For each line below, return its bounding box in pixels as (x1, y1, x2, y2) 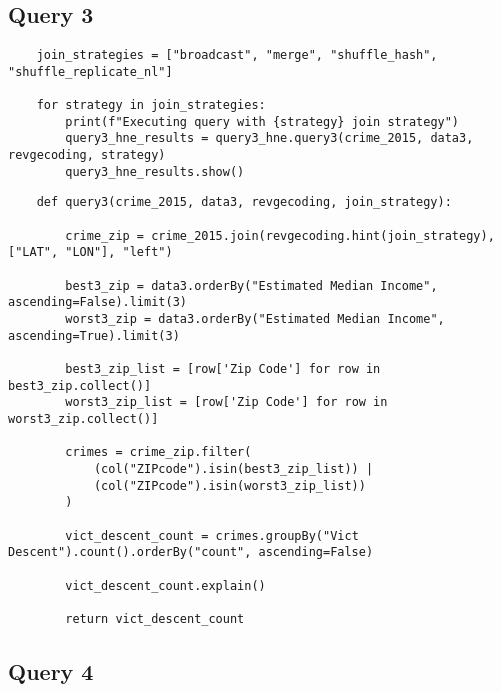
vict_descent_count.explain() (65, 578, 266, 593)
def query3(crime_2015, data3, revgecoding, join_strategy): (36, 195, 452, 210)
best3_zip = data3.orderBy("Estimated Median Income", (65, 278, 438, 293)
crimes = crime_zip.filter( (65, 445, 252, 460)
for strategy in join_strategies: (36, 98, 266, 113)
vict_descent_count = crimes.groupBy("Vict (65, 528, 359, 543)
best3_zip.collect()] (8, 378, 152, 393)
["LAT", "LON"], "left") (8, 245, 173, 260)
